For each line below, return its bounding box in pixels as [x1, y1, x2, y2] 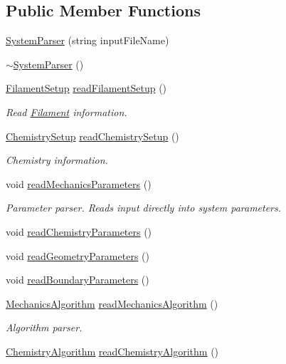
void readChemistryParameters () [6, 224, 152, 239]
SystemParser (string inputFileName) [6, 33, 169, 48]
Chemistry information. [6, 152, 108, 167]
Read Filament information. [6, 104, 127, 119]
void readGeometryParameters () [6, 248, 149, 263]
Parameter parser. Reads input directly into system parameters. [6, 200, 282, 215]
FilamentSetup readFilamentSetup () [6, 80, 167, 95]
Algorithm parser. [6, 320, 83, 335]
